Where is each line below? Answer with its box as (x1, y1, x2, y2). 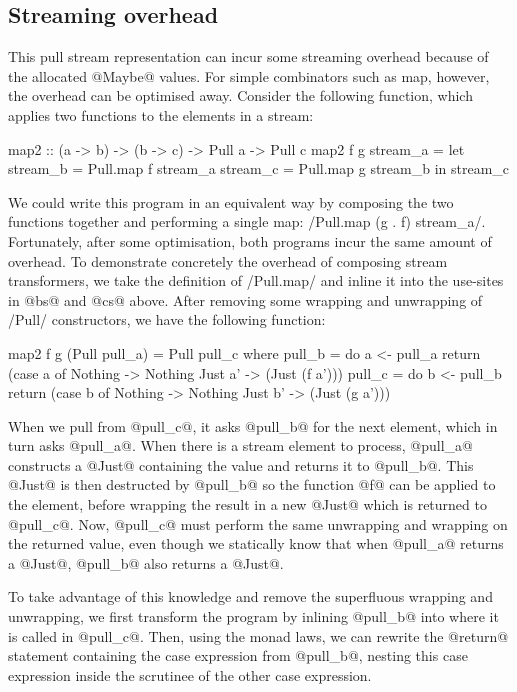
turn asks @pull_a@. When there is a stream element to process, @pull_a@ (8, 435, 473, 456)
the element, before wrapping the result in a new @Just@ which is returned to (8, 494, 487, 515)
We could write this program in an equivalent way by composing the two (8, 191, 454, 212)
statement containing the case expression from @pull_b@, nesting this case (8, 645, 468, 666)
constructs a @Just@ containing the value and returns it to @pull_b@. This (8, 454, 474, 475)
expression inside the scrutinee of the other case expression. (8, 664, 372, 685)
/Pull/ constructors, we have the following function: (8, 309, 326, 330)
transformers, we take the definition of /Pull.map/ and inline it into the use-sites (8, 270, 504, 291)
